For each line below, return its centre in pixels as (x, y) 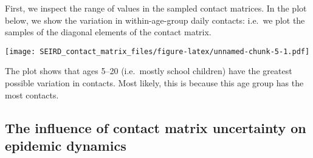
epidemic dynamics (66, 145)
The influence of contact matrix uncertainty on (156, 127)
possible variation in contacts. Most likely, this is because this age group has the (154, 83)
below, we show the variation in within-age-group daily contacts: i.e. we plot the (155, 20)
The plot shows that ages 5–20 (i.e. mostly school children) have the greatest (149, 71)
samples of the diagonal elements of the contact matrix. (108, 32)
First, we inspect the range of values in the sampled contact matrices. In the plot (156, 8)
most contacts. (32, 94)
